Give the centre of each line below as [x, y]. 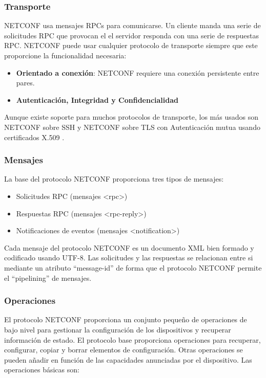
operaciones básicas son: [42, 370]
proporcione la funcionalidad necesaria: [65, 55]
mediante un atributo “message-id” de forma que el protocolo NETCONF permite [133, 267]
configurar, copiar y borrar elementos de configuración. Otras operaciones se [124, 350]
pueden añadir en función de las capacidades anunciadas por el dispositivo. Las [128, 359]
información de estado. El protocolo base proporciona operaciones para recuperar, [132, 339]
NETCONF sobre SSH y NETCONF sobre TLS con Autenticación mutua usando [132, 127]
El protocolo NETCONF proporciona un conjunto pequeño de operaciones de [126, 319]
